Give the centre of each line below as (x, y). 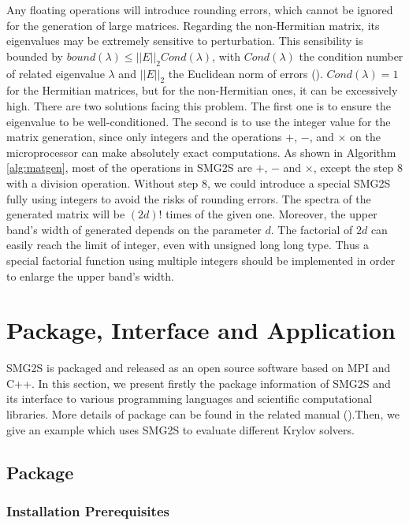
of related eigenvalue (56, 73)
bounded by (35, 56)
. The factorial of (312, 229)
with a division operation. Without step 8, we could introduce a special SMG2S (199, 182)
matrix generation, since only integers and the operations (144, 137)
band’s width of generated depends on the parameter (134, 229)
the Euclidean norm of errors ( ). (245, 73)
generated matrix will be (66, 214)
